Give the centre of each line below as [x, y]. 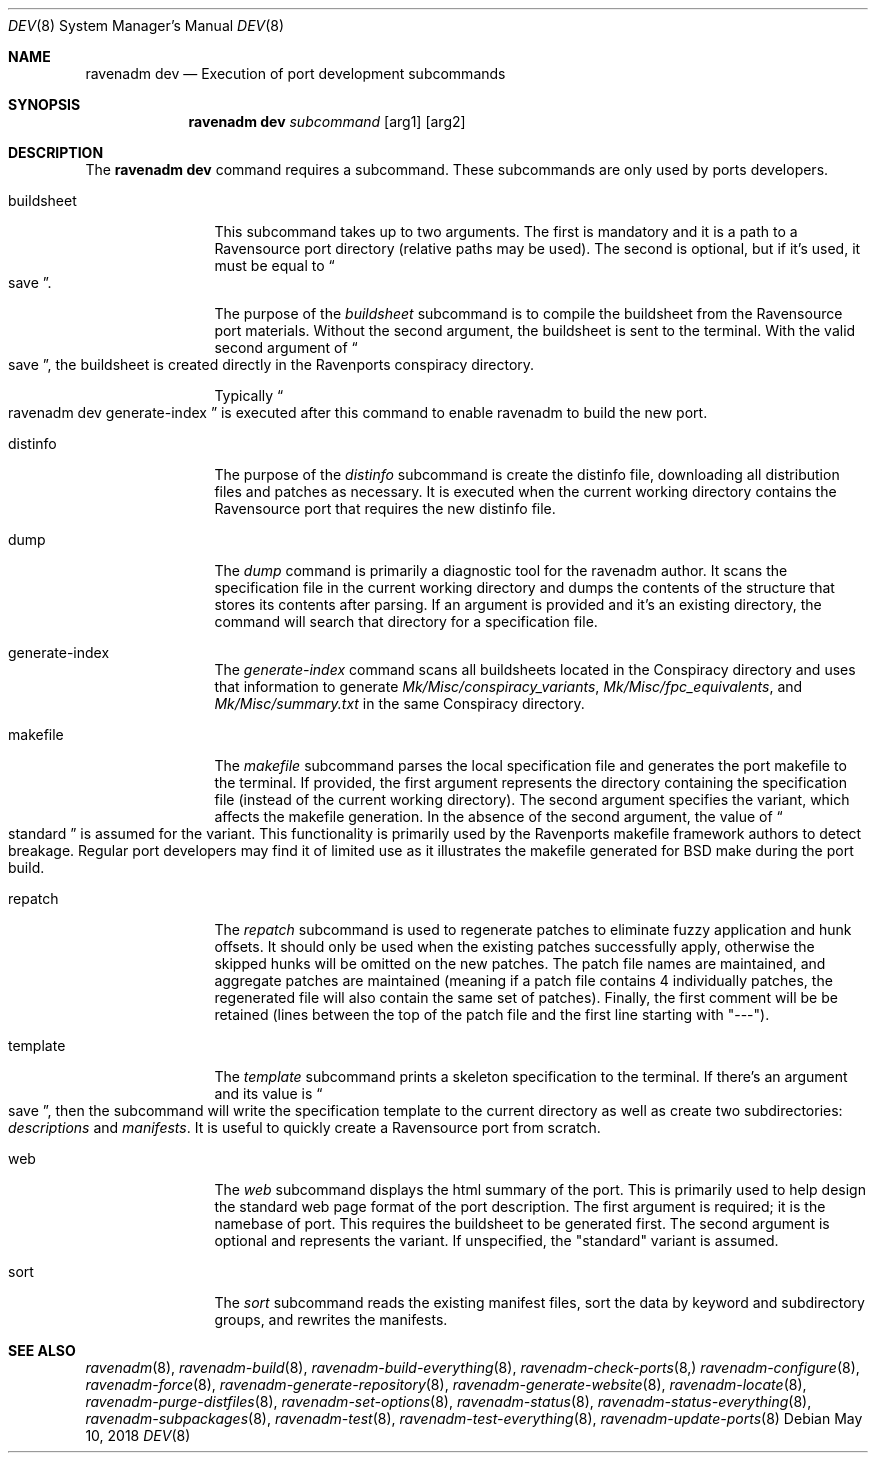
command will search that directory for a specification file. [406, 621]
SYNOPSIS [44, 104]
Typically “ [249, 395]
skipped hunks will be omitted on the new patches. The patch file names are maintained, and [520, 963]
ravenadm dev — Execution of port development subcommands [295, 73]
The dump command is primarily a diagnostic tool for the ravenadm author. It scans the [501, 570]
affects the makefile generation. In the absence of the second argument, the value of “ [498, 816]
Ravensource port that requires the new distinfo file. [385, 508]
